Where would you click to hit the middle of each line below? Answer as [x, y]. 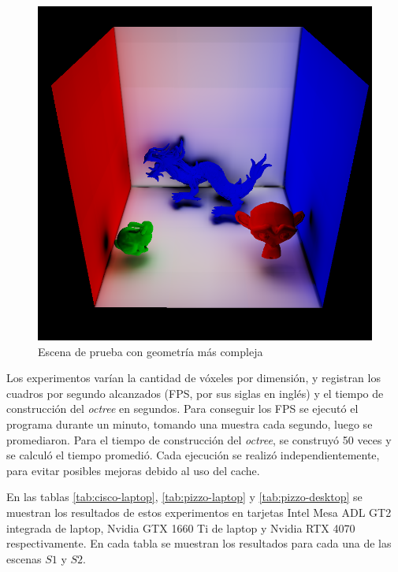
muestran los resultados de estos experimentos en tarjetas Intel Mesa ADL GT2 [199, 512]
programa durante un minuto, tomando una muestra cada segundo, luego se [190, 423]
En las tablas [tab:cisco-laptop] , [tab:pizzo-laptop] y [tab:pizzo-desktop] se [184, 497]
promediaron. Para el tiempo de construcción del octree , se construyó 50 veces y [199, 439]
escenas [24, 558]
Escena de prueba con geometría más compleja [151, 351]
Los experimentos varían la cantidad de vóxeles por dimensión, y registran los [193, 378]
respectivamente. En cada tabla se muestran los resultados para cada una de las [199, 543]
